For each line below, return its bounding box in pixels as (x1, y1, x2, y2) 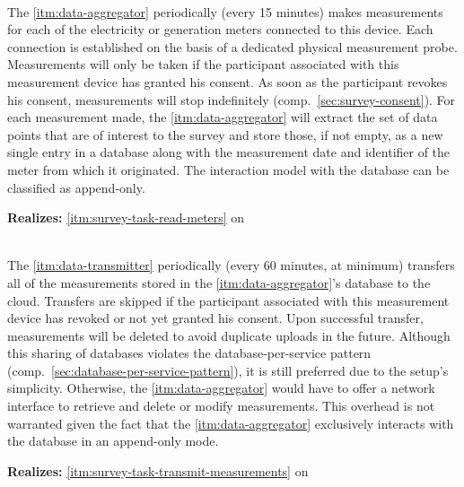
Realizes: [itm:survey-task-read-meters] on (7, 208, 245, 227)
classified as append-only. (7, 178, 145, 196)
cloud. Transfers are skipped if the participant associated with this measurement (7, 291, 450, 309)
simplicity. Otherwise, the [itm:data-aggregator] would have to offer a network (7, 378, 435, 397)
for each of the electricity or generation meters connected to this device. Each (7, 20, 433, 39)
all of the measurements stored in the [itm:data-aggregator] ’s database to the (7, 273, 431, 291)
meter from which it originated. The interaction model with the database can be (7, 160, 450, 178)
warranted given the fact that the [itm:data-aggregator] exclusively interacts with (7, 413, 454, 432)
